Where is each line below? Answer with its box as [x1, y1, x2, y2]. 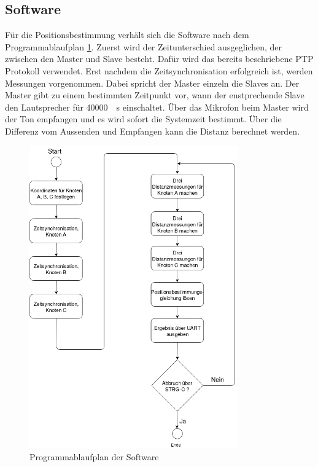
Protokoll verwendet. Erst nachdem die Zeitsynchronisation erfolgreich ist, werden [5, 64, 313, 77]
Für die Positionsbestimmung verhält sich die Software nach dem [5, 28, 249, 41]
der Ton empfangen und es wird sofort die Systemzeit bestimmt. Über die [5, 112, 282, 125]
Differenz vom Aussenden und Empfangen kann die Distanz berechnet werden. [5, 124, 300, 137]
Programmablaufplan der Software [29, 450, 159, 463]
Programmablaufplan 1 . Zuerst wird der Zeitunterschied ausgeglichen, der [5, 40, 282, 53]
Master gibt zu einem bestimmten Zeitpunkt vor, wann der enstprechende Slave [5, 88, 304, 101]
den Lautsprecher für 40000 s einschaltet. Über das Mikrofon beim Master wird [5, 100, 309, 113]
